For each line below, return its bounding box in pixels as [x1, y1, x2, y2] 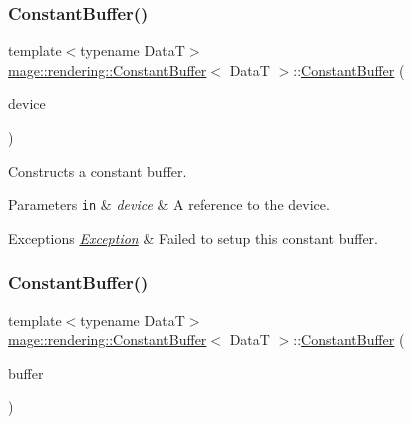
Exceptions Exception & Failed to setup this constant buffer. [8, 227, 378, 248]
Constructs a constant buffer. [8, 160, 187, 181]
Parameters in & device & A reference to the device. [8, 194, 330, 215]
